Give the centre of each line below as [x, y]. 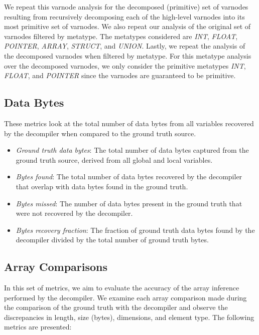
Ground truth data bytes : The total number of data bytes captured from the [132, 150]
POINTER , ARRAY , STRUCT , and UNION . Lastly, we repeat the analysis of [125, 46]
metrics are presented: [38, 327]
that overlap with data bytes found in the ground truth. [102, 186]
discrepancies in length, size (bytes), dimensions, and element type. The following [129, 317]
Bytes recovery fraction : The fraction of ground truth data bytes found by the [135, 230]
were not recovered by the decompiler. [74, 213]
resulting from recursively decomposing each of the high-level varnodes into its [124, 16]
